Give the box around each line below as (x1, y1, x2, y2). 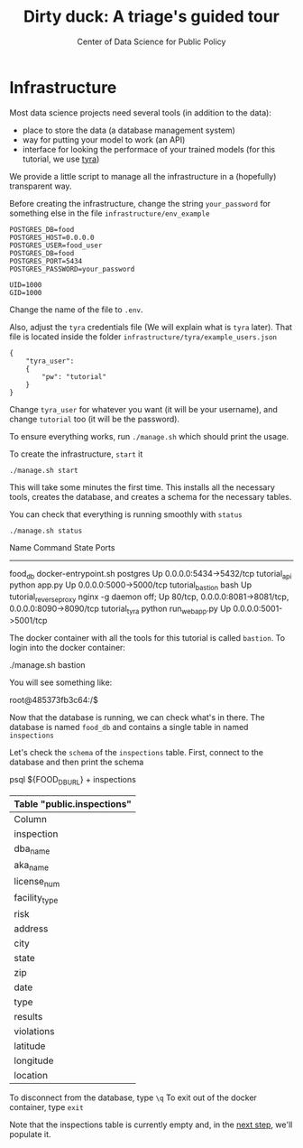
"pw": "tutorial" (41, 372, 106, 381)
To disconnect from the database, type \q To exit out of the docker (9, 1092, 257, 1103)
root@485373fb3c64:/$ (9, 694, 99, 705)
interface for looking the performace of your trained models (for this (22, 143, 276, 154)
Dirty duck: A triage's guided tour (23, 6, 280, 27)
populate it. (9, 1129, 51, 1140)
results (14, 1011, 43, 1023)
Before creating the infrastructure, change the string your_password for (9, 198, 271, 208)
